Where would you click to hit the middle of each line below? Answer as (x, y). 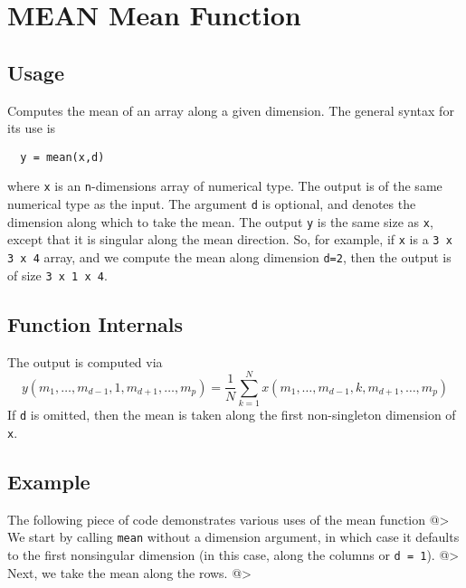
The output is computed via (85, 361)
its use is (32, 128)
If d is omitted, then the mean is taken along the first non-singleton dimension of (232, 415)
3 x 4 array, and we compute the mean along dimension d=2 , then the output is (229, 257)
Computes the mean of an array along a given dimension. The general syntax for (231, 110)
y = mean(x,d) (62, 157)
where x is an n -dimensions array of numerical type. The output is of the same (225, 186)
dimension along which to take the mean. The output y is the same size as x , (220, 221)
